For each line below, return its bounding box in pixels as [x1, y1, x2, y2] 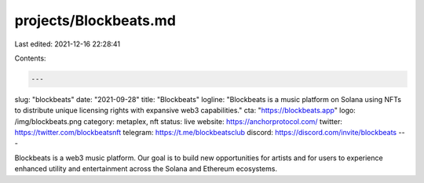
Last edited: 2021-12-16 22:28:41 [14, 39, 121, 49]
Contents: [14, 53, 46, 63]
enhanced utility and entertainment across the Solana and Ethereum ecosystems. [14, 164, 278, 174]
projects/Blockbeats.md [14, 12, 177, 29]
